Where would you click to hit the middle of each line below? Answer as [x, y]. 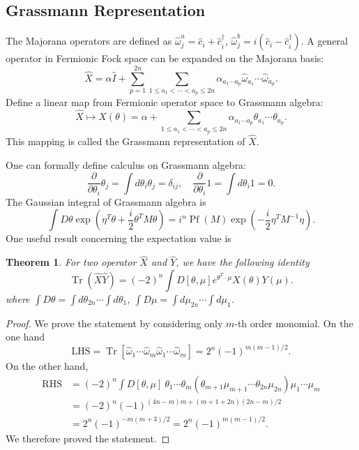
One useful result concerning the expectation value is [119, 238]
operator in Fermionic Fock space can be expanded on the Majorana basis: [165, 58]
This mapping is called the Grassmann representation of [125, 141]
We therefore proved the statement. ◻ [88, 438]
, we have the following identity [243, 262]
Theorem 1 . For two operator [71, 262]
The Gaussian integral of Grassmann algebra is [106, 201]
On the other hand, [47, 366]
